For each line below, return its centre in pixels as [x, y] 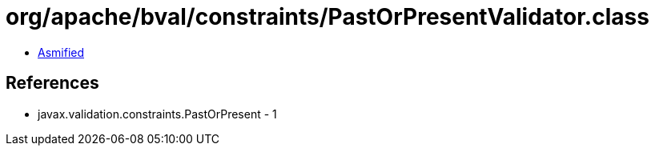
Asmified [61, 52]
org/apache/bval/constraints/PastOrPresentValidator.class [327, 17]
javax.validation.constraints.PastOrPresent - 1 [157, 114]
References [52, 83]
